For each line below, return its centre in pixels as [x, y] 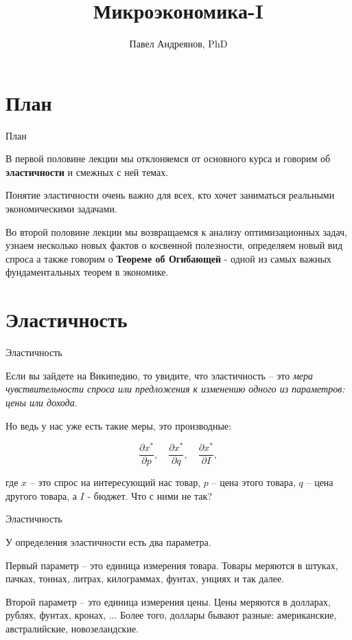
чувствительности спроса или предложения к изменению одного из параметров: [175, 389]
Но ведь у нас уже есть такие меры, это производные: [118, 425]
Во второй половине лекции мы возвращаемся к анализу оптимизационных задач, [177, 231]
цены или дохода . [42, 402]
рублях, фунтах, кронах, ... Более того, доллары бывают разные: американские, [171, 615]
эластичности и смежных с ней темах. [87, 172]
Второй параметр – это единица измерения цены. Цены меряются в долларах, [168, 601]
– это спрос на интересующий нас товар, [115, 482]
